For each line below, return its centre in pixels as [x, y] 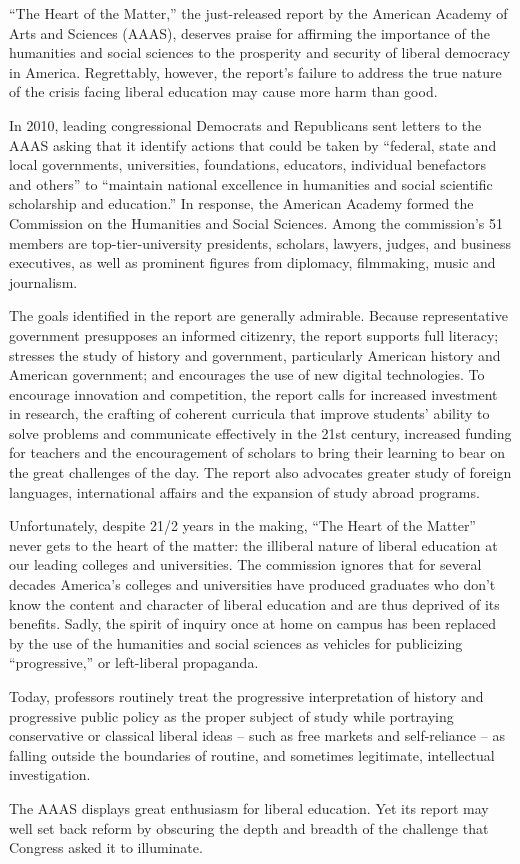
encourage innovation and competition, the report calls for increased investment [253, 393]
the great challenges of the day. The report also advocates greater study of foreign [260, 472]
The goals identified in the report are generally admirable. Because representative [258, 315]
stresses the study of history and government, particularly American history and [255, 354]
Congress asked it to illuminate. [106, 847]
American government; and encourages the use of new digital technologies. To [247, 374]
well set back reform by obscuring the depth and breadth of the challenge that [249, 827]
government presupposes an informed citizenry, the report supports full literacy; [254, 334]
